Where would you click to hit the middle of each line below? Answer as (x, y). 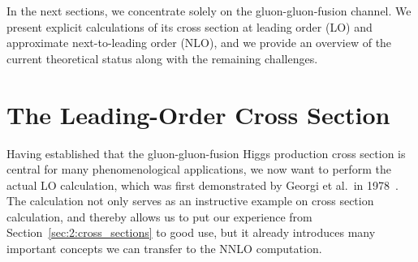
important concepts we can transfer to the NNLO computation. (164, 249)
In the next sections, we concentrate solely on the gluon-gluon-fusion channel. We (209, 11)
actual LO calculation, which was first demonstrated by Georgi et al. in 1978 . (203, 185)
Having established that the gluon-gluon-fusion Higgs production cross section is (206, 153)
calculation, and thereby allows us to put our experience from (159, 216)
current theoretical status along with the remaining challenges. (162, 58)
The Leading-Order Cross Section (198, 114)
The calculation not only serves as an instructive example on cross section (190, 201)
